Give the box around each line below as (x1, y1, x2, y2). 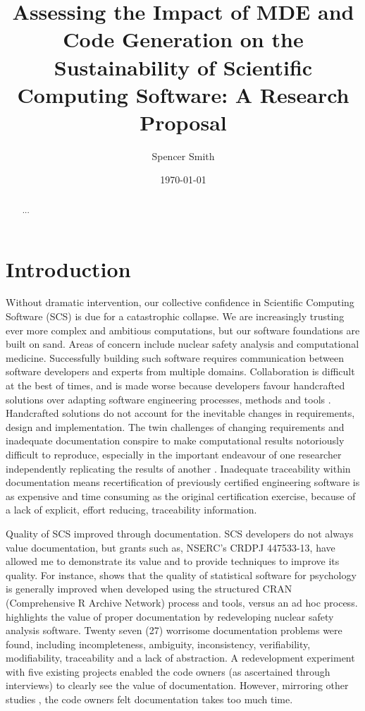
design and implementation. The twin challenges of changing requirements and (6, 419, 345, 434)
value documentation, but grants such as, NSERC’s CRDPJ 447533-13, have (6, 540, 335, 554)
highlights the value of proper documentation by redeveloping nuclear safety (6, 609, 334, 624)
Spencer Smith (151, 148, 215, 163)
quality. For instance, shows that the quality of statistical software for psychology (6, 567, 357, 582)
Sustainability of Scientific (54, 52, 313, 81)
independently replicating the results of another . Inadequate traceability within (6, 461, 351, 475)
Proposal (140, 107, 227, 136)
